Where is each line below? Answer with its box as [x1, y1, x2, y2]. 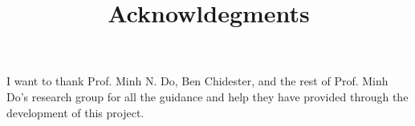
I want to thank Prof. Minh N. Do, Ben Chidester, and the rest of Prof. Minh [6, 73, 389, 89]
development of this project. [6, 104, 144, 120]
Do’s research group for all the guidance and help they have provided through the [6, 88, 409, 104]
